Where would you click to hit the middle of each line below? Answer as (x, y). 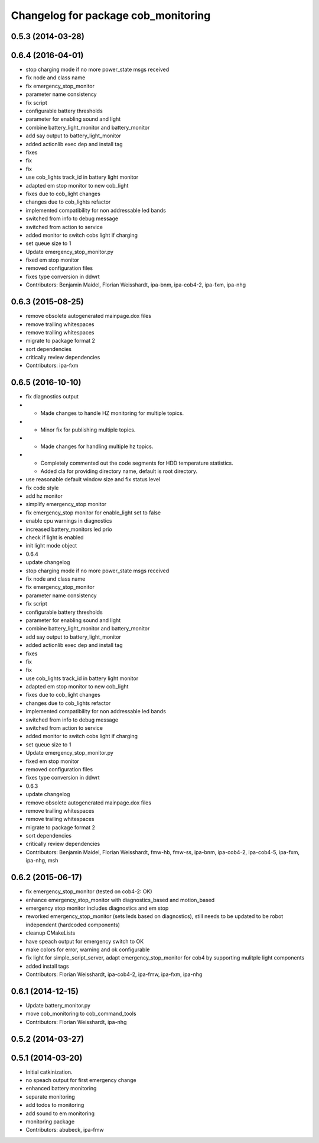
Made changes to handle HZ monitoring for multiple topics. (112, 413)
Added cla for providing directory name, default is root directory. (119, 471)
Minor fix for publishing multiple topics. (88, 430)
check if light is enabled (55, 537)
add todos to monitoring (55, 1105)
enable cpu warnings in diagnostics (69, 521)
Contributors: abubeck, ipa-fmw (65, 1130)
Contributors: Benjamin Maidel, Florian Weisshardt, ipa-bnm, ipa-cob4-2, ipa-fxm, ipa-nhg (136, 285)
